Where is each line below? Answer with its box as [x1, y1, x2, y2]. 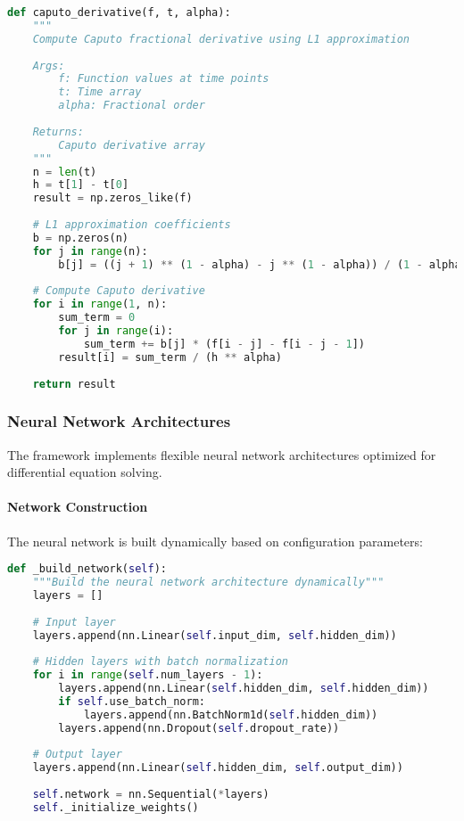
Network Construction [7, 497, 148, 516]
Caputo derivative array [58, 138, 205, 152]
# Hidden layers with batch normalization [32, 655, 288, 669]
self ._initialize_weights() [32, 800, 199, 814]
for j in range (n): [32, 244, 148, 258]
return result [32, 377, 116, 390]
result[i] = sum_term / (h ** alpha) [58, 350, 282, 364]
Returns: [32, 125, 84, 138]
